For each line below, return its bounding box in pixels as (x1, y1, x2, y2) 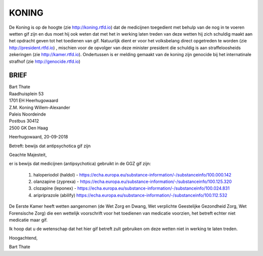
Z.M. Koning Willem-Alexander (9, 104, 71, 110)
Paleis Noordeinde (9, 111, 46, 117)
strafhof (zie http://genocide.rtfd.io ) (9, 59, 80, 64)
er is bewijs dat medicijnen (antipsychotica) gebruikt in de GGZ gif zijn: (9, 161, 151, 167)
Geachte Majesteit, (9, 152, 47, 158)
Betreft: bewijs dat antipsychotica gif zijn (9, 143, 91, 149)
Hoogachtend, (9, 235, 38, 241)
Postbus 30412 (9, 118, 39, 124)
